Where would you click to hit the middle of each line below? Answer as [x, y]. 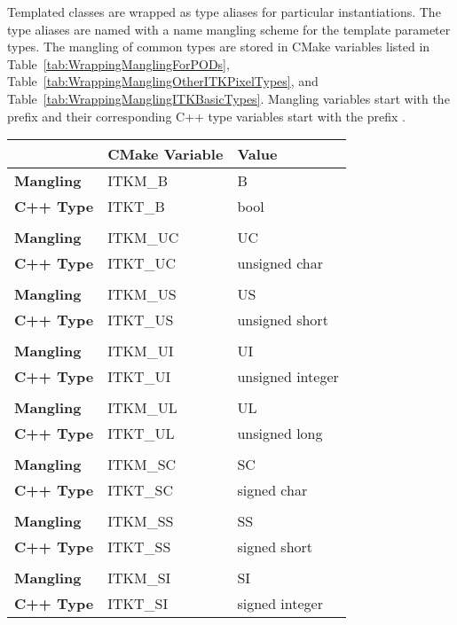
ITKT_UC [142, 263]
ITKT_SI [138, 604]
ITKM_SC [142, 465]
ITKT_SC [140, 490]
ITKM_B [138, 181]
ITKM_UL [142, 408]
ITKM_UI [141, 351]
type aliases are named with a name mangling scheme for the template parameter [229, 29]
